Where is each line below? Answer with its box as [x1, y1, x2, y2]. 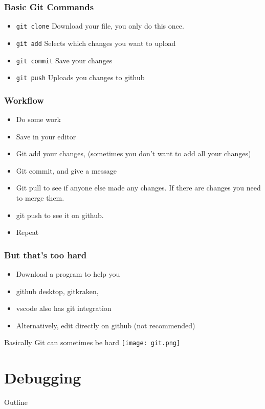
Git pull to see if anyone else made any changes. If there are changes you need [16, 182, 261, 193]
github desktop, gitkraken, [16, 285, 99, 296]
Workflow [4, 93, 44, 106]
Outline [4, 397, 28, 407]
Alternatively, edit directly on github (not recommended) [16, 320, 195, 330]
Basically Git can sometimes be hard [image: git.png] [4, 337, 181, 348]
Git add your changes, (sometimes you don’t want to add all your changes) [16, 148, 251, 159]
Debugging [4, 367, 81, 388]
